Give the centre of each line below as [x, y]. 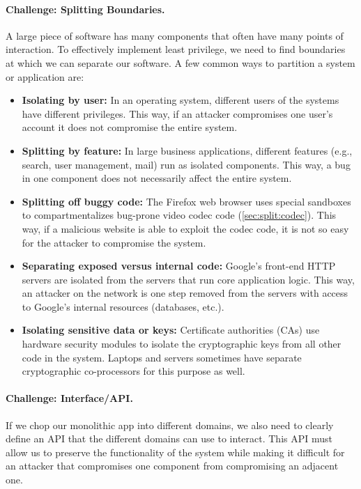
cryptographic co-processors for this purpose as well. [133, 371]
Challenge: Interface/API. [69, 398]
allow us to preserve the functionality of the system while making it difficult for [175, 452]
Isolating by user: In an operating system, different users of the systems [180, 100]
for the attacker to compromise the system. [114, 242]
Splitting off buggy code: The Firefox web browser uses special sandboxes [186, 201]
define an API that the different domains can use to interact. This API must [169, 438]
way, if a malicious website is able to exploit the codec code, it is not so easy [185, 228]
